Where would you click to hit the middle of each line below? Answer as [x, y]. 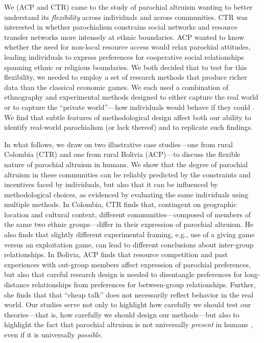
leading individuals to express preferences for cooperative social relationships [124, 56]
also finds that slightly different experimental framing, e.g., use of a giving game [129, 234]
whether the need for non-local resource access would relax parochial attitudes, [127, 47]
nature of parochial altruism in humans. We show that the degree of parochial [126, 164]
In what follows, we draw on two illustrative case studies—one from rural [118, 144]
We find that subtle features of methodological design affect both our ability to [128, 117]
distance [17, 284]
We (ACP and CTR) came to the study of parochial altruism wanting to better [128, 7]
